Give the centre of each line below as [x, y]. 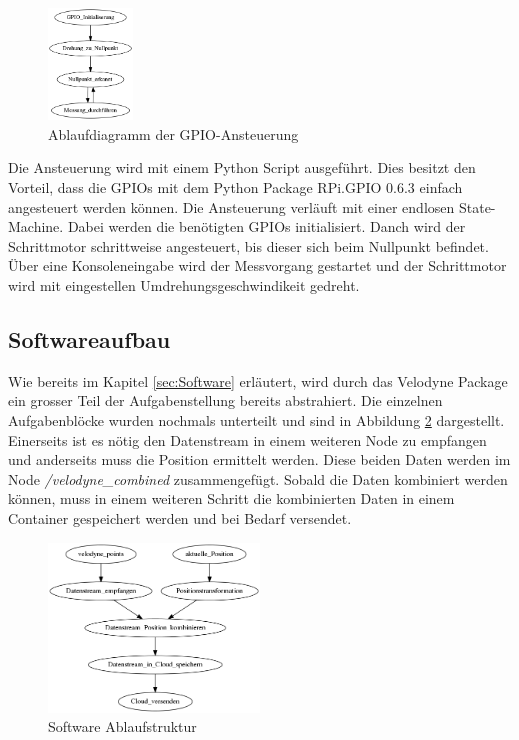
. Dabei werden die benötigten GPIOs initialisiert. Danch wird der [262, 226]
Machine [34, 226]
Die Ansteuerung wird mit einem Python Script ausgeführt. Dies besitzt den [242, 167]
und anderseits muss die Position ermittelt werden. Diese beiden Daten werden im [259, 459]
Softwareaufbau [89, 339]
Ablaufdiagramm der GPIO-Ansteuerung [173, 133]
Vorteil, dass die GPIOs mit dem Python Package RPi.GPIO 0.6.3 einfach [235, 187]
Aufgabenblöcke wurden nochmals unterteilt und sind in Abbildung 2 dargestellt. [256, 420]
